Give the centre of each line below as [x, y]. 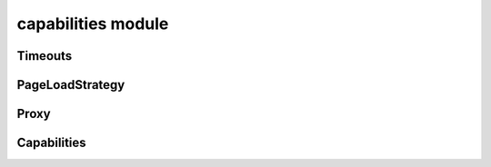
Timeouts [45, 56]
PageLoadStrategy [71, 85]
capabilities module [93, 24]
